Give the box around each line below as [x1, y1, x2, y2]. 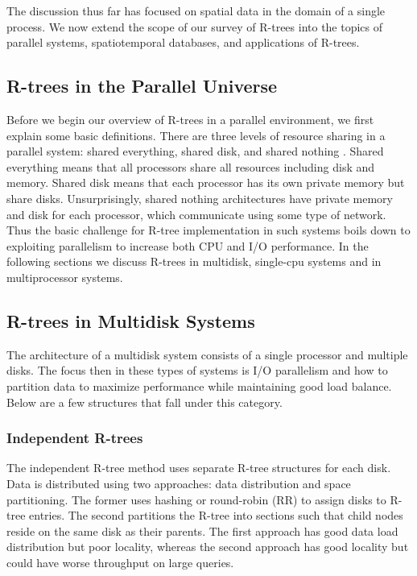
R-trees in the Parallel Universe [6, 73, 278, 98]
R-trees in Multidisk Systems [6, 308, 255, 333]
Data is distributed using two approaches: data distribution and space [6, 474, 351, 491]
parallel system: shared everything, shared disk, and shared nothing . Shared [6, 143, 384, 160]
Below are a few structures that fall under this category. [6, 393, 283, 410]
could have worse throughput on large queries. [6, 553, 234, 570]
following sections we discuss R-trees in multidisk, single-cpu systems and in [6, 253, 382, 270]
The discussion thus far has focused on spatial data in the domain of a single [6, 2, 386, 19]
